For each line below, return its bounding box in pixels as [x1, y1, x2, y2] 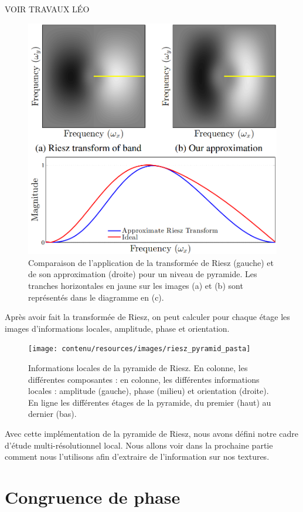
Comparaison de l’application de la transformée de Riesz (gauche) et [28, 256, 274, 268]
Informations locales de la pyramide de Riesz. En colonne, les [28, 362, 248, 374]
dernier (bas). [28, 407, 77, 420]
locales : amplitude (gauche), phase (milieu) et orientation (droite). [28, 385, 269, 397]
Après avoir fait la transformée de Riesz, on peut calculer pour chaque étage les [5, 311, 290, 323]
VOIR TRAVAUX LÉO [5, 3, 90, 15]
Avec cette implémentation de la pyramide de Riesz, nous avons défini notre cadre [5, 427, 298, 440]
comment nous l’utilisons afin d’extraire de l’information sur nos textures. [5, 450, 270, 463]
